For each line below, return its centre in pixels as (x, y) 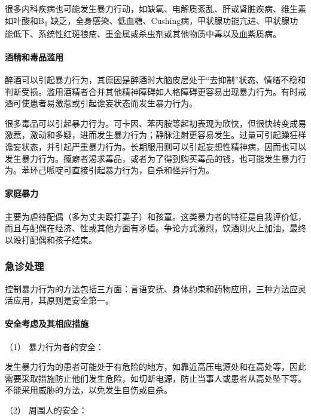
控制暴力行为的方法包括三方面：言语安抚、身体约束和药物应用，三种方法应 (151, 288)
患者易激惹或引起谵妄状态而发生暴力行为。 (113, 103)
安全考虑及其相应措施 (47, 324)
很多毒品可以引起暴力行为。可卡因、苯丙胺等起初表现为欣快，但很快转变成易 (155, 123)
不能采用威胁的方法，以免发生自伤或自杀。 (89, 390)
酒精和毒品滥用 (34, 56)
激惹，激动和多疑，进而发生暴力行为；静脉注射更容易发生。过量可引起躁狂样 (155, 135)
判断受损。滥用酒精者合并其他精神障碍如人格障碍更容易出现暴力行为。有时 (151, 91)
